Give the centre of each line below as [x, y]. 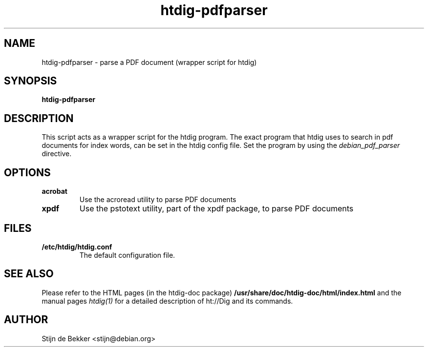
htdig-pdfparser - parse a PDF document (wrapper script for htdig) [149, 62]
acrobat [54, 191]
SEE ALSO [29, 274]
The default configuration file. [127, 255]
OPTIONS [27, 172]
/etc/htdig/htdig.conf [77, 247]
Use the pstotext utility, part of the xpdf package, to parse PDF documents [216, 209]
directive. [57, 154]
